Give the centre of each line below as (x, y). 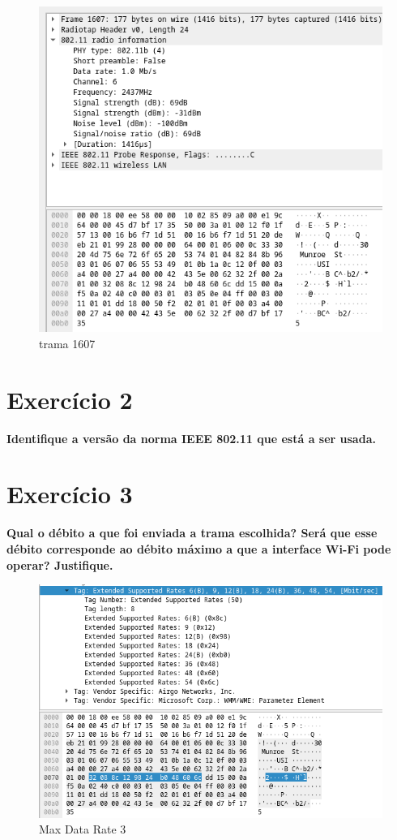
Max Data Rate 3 (83, 829)
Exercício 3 (70, 494)
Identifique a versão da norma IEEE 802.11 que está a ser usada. (191, 438)
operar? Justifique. (60, 564)
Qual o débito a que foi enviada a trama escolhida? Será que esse (192, 533)
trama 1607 (67, 343)
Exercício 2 (70, 399)
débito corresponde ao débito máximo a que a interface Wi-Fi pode (199, 548)
